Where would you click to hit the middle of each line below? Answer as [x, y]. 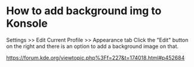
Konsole [27, 23]
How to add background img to [84, 11]
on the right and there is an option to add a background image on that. [93, 46]
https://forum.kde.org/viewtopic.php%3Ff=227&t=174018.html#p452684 [96, 58]
